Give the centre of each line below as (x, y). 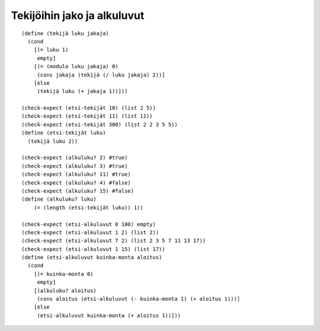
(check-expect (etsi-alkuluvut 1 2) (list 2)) (90, 232)
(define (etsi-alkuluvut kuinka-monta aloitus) (92, 257)
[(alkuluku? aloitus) (65, 290)
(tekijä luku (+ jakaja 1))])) (82, 91)
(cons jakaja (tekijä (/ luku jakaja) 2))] (101, 75)
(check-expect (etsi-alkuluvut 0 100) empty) (89, 224)
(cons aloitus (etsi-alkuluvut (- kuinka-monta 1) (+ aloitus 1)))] (139, 299)
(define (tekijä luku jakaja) (65, 33)
